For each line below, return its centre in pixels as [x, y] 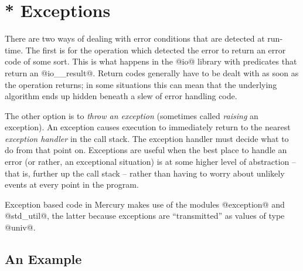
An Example [43, 259]
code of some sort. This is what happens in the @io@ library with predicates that [151, 61]
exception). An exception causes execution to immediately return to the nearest [148, 127]
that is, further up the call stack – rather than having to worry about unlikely [145, 173]
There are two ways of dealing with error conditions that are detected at [135, 38]
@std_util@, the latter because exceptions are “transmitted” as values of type [145, 216]
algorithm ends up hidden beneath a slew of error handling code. [121, 96]
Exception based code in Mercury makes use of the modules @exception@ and [145, 204]
